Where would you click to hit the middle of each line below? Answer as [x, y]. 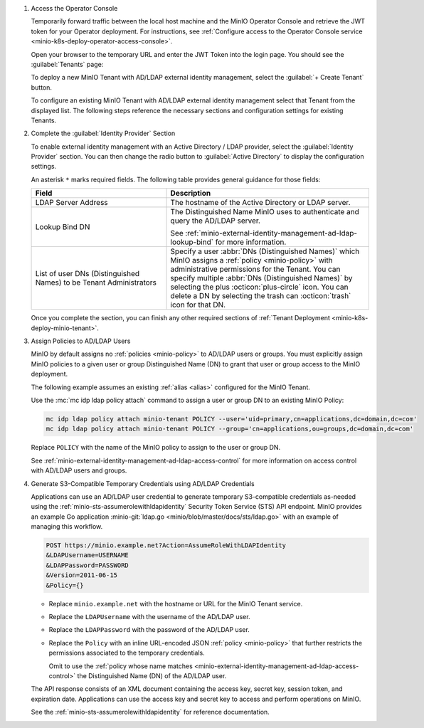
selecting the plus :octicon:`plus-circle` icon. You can [259, 287]
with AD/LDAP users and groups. [79, 470]
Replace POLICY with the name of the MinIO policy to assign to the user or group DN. [156, 448]
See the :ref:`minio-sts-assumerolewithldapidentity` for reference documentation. [150, 712]
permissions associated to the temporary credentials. [127, 653]
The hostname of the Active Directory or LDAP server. [260, 203]
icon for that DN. [198, 305]
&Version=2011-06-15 [81, 575]
